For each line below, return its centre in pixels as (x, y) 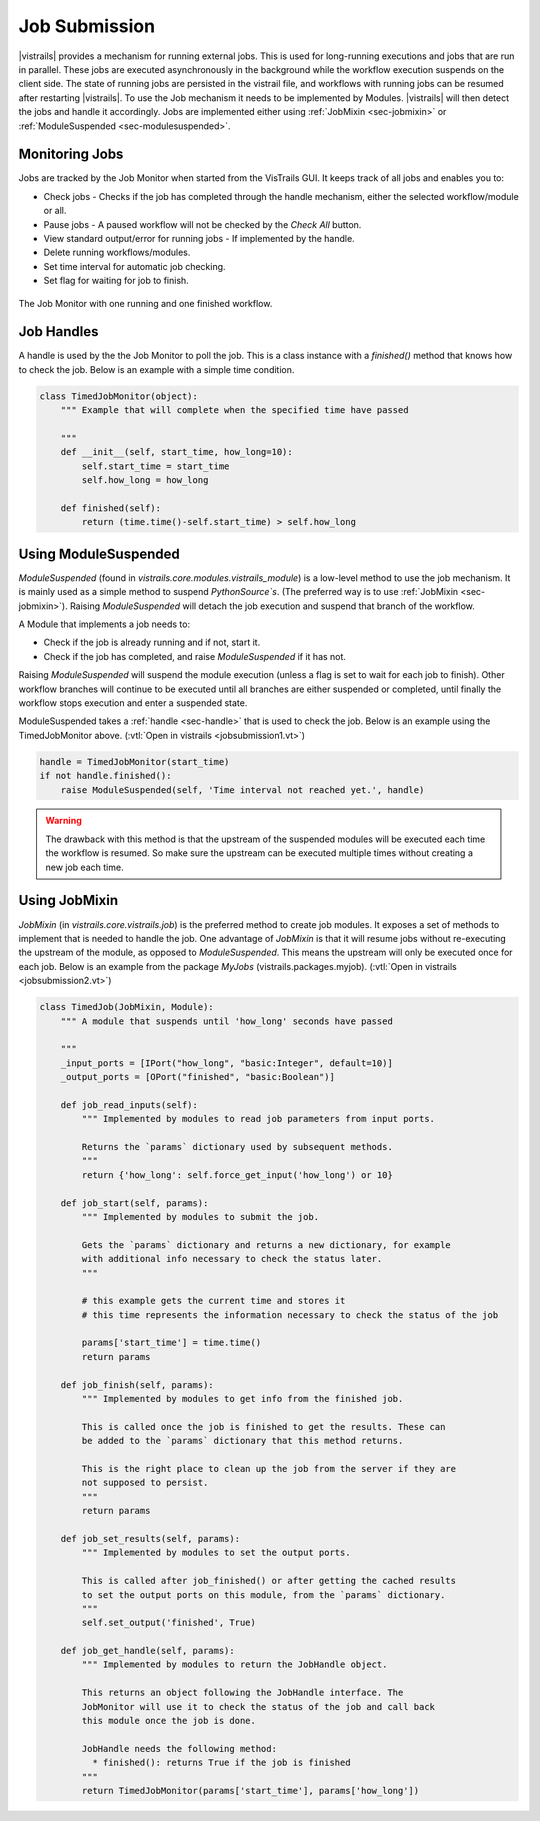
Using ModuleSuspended (99, 553)
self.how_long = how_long (145, 480)
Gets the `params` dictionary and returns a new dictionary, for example (266, 1244)
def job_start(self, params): (134, 1203)
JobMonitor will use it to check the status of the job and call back (258, 1706)
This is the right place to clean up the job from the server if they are (269, 1468)
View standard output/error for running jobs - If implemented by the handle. (199, 238)
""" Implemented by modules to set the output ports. (216, 1553)
